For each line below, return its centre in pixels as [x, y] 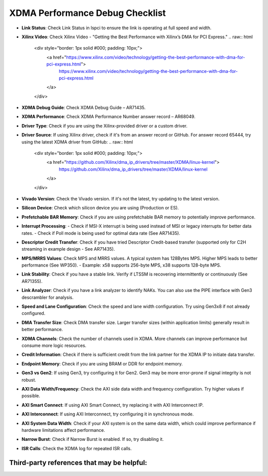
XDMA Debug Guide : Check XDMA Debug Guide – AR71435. [84, 108]
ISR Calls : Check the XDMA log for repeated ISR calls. [77, 448]
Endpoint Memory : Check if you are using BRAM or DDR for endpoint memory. [102, 364]
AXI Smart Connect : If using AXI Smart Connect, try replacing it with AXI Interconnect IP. [113, 405]
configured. [33, 313]
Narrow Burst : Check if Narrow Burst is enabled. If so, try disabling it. [93, 439]
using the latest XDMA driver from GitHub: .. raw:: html [77, 142]
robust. [29, 380]
